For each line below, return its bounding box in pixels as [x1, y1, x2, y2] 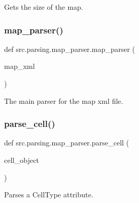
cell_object [4, 155, 39, 165]
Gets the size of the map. [4, 2, 83, 12]
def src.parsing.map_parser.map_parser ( [4, 43, 135, 54]
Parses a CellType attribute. [4, 189, 93, 200]
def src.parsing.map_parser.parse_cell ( [4, 137, 129, 148]
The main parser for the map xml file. [4, 95, 123, 106]
